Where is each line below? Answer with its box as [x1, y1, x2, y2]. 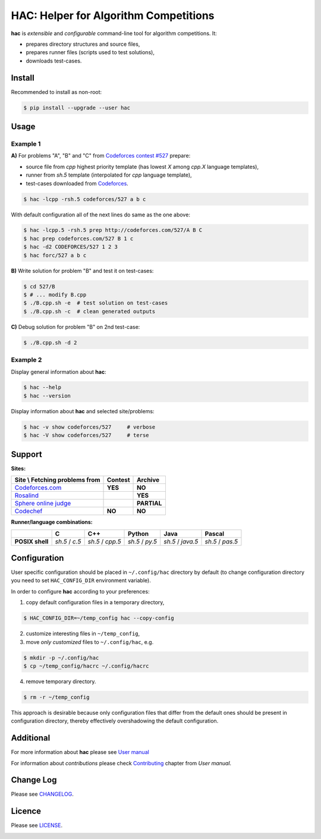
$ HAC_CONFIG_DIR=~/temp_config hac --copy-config [23, 615, 175, 621]
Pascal [204, 529, 225, 538]
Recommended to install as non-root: [11, 88, 102, 95]
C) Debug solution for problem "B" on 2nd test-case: [11, 323, 140, 330]
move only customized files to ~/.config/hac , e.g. [26, 638, 154, 645]
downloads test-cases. [26, 57, 82, 64]
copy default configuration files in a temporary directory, [26, 599, 165, 606]
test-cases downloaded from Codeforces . [26, 180, 129, 187]
